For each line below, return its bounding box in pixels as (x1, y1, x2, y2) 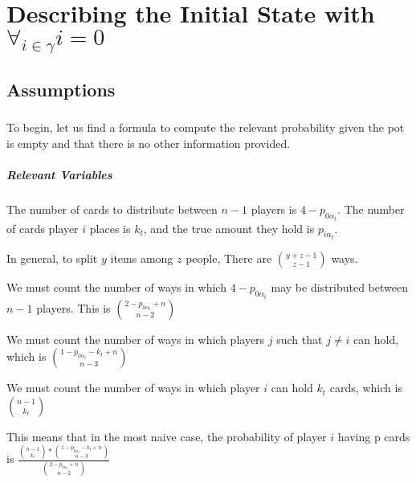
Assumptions (6, 76, 116, 101)
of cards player (6, 219, 79, 236)
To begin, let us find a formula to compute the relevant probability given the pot (6, 119, 405, 136)
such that (276, 330, 323, 347)
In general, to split (6, 250, 98, 267)
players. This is (36, 299, 111, 316)
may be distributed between (271, 279, 408, 296)
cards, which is (329, 379, 402, 396)
